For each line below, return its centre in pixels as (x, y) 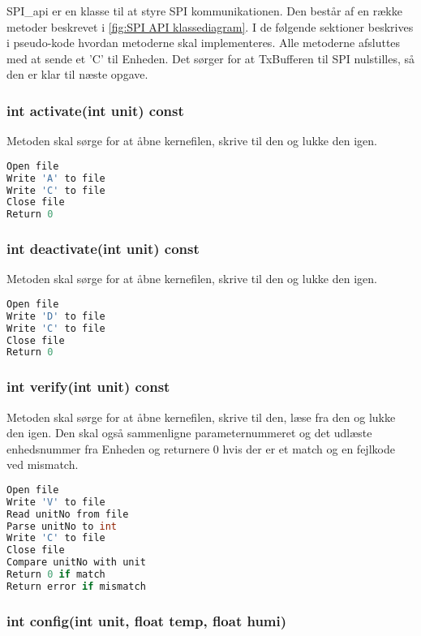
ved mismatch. (43, 464)
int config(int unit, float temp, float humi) (147, 620)
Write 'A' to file (56, 178)
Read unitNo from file (68, 514)
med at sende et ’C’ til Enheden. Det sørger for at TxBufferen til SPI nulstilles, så (210, 58)
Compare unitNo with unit (76, 563)
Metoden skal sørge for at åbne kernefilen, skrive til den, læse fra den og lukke (201, 417)
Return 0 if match (56, 575)
